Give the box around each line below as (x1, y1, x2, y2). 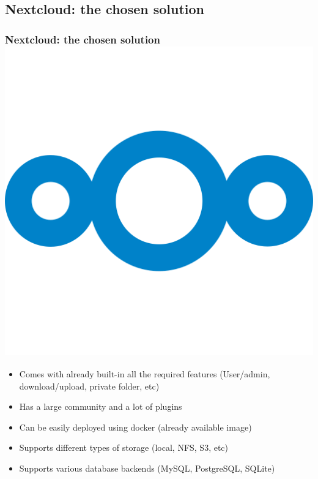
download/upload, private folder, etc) (19, 379, 160, 392)
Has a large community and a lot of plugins (19, 400, 182, 413)
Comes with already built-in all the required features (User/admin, (19, 367, 270, 380)
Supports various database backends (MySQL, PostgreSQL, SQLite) (19, 461, 275, 474)
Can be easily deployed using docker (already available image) (19, 420, 252, 433)
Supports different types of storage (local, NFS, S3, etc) (19, 441, 229, 454)
